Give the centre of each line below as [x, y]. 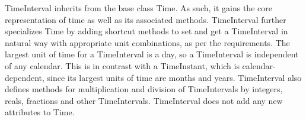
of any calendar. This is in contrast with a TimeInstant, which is [122, 65]
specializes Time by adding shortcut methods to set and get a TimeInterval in [146, 31]
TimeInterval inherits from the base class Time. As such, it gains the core [138, 8]
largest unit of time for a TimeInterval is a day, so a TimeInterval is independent [152, 54]
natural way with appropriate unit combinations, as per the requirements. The [147, 42]
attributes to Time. [40, 112]
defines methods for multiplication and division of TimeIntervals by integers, [144, 89]
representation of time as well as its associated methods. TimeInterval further [146, 19]
